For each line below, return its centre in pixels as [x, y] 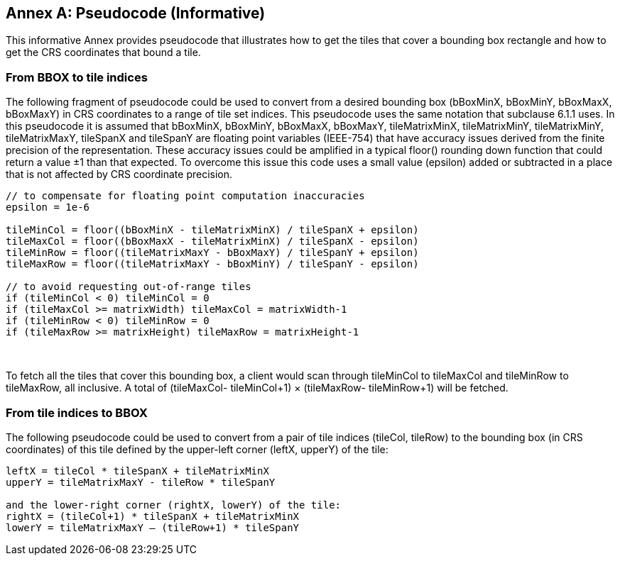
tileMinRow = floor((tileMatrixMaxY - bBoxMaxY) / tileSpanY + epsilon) [212, 253]
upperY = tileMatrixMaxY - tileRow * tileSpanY [141, 482]
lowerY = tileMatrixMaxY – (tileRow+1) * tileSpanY [153, 527]
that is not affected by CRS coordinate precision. [119, 174]
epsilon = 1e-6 [48, 207]
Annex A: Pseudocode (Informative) [136, 13]
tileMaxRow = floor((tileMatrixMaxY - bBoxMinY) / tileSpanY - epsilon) [212, 264]
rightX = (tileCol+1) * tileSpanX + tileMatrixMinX [153, 516]
